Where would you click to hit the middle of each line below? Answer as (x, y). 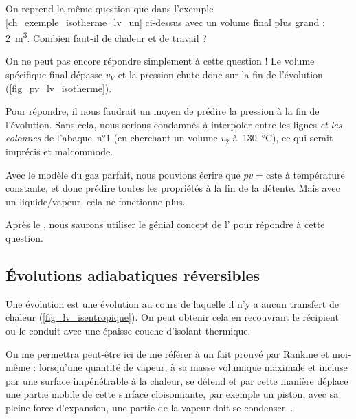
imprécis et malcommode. (59, 151)
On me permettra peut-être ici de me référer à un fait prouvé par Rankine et (167, 353)
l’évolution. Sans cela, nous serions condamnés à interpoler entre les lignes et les (174, 124)
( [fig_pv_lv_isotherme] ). (59, 88)
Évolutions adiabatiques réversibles (133, 274)
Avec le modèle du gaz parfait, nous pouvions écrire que (123, 174)
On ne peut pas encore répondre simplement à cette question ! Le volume (160, 61)
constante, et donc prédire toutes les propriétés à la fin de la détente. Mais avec (173, 188)
